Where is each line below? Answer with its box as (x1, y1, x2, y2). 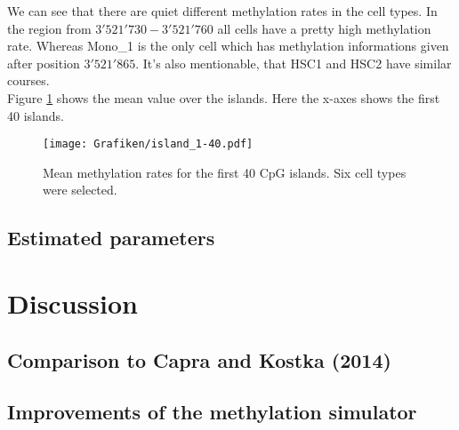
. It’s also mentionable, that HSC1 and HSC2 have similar (135, 53, 452, 72)
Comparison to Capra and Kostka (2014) (7, 346, 391, 373)
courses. (7, 71, 50, 90)
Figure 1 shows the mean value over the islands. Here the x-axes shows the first (7, 88, 440, 107)
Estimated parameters (7, 224, 215, 251)
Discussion (7, 284, 138, 321)
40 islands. (7, 106, 64, 124)
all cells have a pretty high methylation (217, 19, 431, 37)
